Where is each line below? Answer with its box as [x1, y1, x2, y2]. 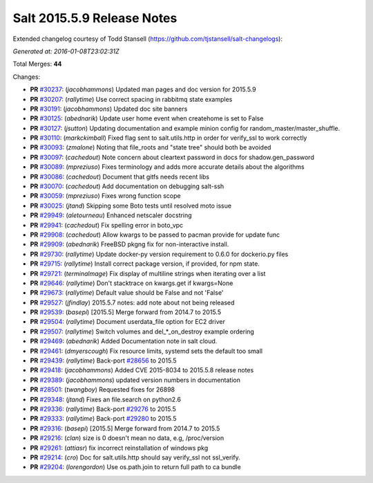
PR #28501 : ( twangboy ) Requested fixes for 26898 [30, 385, 175, 394]
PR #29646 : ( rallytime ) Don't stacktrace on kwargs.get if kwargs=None [30, 279, 233, 287]
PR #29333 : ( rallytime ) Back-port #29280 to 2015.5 [30, 414, 177, 423]
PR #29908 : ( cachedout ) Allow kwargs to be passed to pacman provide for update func [30, 230, 280, 239]
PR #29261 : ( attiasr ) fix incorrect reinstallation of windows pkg [30, 444, 209, 452]
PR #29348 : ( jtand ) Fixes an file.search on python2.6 [30, 395, 181, 403]
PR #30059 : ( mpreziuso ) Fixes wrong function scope [30, 192, 181, 200]
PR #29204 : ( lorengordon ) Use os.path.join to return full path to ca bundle [30, 463, 241, 471]
